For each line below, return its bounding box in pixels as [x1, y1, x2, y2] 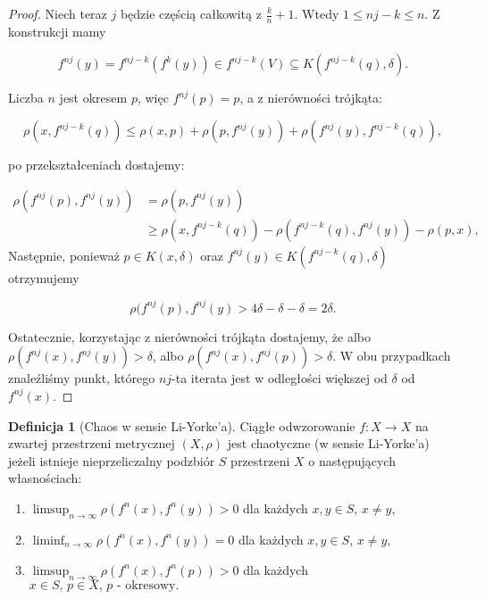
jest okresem [59, 88, 128, 107]
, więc [137, 88, 169, 107]
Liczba [8, 88, 44, 107]
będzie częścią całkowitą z [120, 4, 262, 22]
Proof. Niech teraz [8, 4, 107, 22]
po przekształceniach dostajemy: [8, 155, 185, 174]
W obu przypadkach [339, 346, 451, 365]
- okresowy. [117, 578, 180, 592]
